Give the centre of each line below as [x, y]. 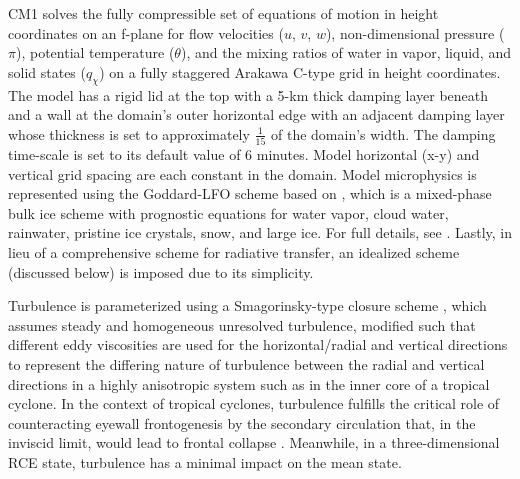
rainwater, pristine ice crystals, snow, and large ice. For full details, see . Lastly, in [260, 232]
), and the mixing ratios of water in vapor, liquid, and [345, 52]
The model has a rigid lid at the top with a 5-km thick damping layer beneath [248, 94]
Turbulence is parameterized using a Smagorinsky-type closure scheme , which [247, 305]
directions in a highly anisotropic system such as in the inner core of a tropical [249, 383]
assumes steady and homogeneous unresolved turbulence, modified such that [242, 324]
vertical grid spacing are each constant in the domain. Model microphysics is [242, 173]
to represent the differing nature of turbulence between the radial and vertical [246, 364]
